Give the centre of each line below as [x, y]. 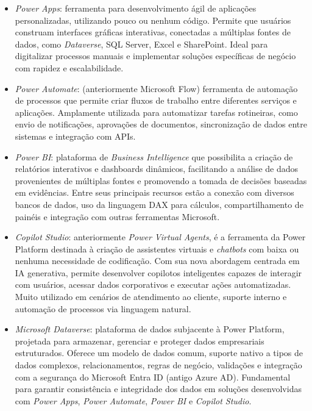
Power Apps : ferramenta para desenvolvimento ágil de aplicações [136, 8]
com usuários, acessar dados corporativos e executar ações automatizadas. [153, 284]
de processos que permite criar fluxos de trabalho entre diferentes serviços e [156, 100]
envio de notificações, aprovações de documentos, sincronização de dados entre [161, 124]
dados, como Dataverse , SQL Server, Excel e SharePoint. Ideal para [141, 44]
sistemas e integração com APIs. [75, 136]
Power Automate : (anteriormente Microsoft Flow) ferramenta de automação [156, 88]
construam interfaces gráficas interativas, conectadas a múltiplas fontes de [153, 32]
